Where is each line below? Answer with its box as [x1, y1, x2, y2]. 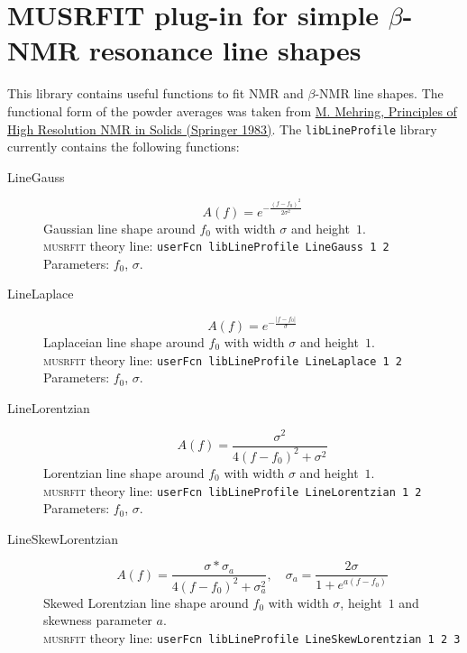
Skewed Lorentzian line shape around [43, 593, 249, 612]
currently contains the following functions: [7, 137, 240, 156]
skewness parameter [43, 611, 152, 630]
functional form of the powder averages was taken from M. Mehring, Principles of [7, 101, 457, 120]
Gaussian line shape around [43, 218, 196, 237]
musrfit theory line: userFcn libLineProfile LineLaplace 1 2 [43, 350, 402, 369]
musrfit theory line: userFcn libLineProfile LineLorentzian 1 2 [43, 481, 422, 500]
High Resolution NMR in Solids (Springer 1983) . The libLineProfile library [7, 119, 437, 138]
